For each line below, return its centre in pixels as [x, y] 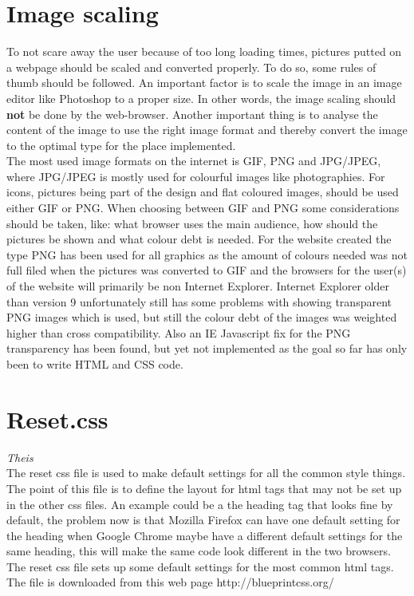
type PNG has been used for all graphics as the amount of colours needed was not [207, 254]
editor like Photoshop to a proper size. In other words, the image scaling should [201, 98]
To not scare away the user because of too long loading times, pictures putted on [204, 51]
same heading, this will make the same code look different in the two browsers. [199, 551]
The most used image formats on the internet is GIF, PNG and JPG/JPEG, [194, 161]
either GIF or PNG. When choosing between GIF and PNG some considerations [203, 208]
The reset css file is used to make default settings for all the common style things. [206, 473]
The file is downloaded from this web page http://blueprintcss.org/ [170, 582]
